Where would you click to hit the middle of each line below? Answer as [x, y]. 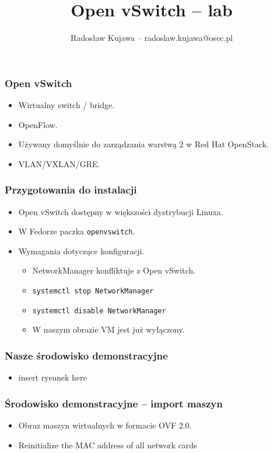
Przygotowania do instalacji [71, 190]
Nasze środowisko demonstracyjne [86, 355]
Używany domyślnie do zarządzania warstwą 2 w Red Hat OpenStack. [143, 144]
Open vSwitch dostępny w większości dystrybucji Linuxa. [121, 211]
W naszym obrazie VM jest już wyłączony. [108, 329]
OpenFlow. [38, 124]
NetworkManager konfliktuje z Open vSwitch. [114, 270]
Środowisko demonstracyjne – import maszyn [114, 403]
